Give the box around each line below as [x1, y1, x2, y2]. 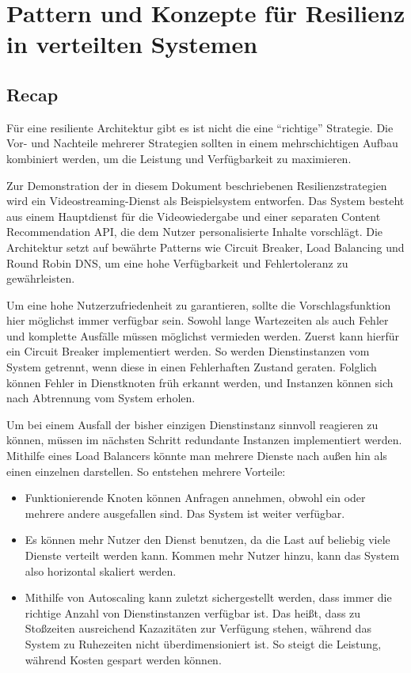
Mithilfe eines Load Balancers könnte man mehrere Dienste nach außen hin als [6, 447, 387, 464]
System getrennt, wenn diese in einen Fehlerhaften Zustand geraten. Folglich [6, 359, 377, 375]
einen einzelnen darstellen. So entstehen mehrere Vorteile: [6, 462, 286, 479]
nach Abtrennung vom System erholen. [6, 390, 196, 406]
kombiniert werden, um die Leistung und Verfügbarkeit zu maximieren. [6, 150, 352, 166]
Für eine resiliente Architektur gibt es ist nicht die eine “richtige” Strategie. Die [6, 119, 394, 135]
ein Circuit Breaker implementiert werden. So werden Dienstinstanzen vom [6, 343, 370, 359]
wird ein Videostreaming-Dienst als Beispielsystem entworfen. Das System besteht [6, 192, 405, 209]
